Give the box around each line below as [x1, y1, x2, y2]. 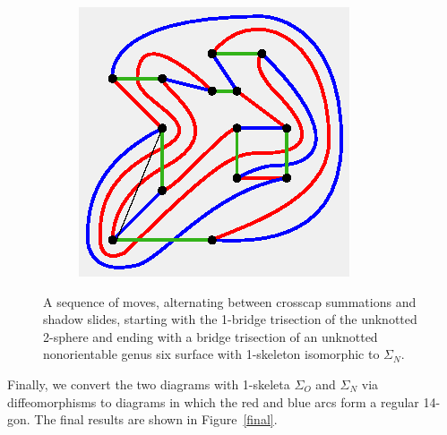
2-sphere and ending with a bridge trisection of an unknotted [43, 327, 378, 345]
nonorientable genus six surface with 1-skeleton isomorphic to [43, 345, 380, 363]
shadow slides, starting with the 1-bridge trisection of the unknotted [43, 310, 417, 328]
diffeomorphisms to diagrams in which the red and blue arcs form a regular [7, 392, 419, 411]
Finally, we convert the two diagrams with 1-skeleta [7, 374, 290, 393]
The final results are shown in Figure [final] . [34, 410, 278, 429]
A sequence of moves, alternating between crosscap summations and [43, 292, 417, 311]
